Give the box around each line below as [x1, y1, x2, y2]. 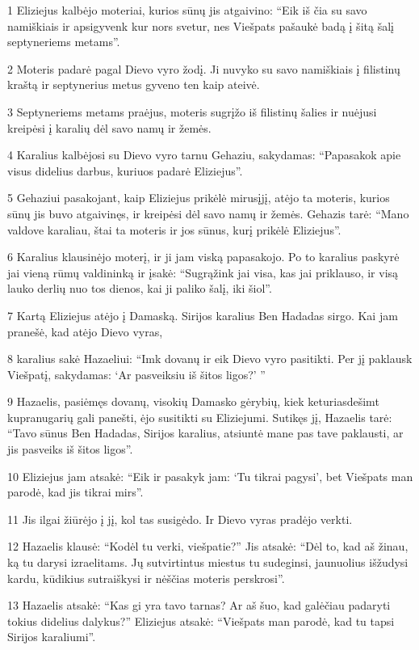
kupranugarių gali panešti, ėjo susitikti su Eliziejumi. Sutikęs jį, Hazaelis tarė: [7, 408, 392, 425]
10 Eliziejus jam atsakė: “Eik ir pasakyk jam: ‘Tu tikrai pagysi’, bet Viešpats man [7, 467, 413, 484]
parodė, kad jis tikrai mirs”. [7, 483, 144, 500]
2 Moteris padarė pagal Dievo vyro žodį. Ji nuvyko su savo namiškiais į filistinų [7, 60, 400, 77]
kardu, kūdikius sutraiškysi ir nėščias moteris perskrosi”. [7, 569, 285, 586]
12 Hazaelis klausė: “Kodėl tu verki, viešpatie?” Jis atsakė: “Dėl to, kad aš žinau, [7, 538, 409, 555]
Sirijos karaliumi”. [7, 628, 96, 645]
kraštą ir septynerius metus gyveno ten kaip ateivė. [7, 76, 260, 93]
